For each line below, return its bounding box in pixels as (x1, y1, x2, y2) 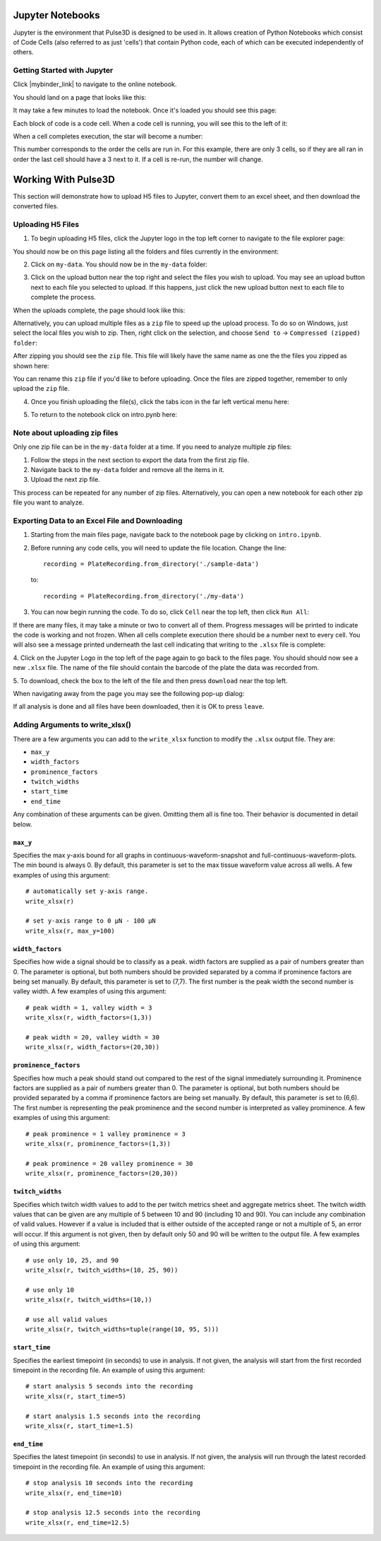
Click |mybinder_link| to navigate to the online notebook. (13, 80, 177, 88)
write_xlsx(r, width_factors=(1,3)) (25, 1014, 152, 1022)
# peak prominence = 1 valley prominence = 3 (25, 1130, 186, 1138)
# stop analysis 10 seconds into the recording (25, 1479, 193, 1487)
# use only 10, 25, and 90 (25, 1256, 119, 1264)
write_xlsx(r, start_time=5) (25, 1392, 126, 1400)
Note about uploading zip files (13, 427, 119, 437)
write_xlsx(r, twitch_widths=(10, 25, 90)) (25, 1265, 179, 1274)
